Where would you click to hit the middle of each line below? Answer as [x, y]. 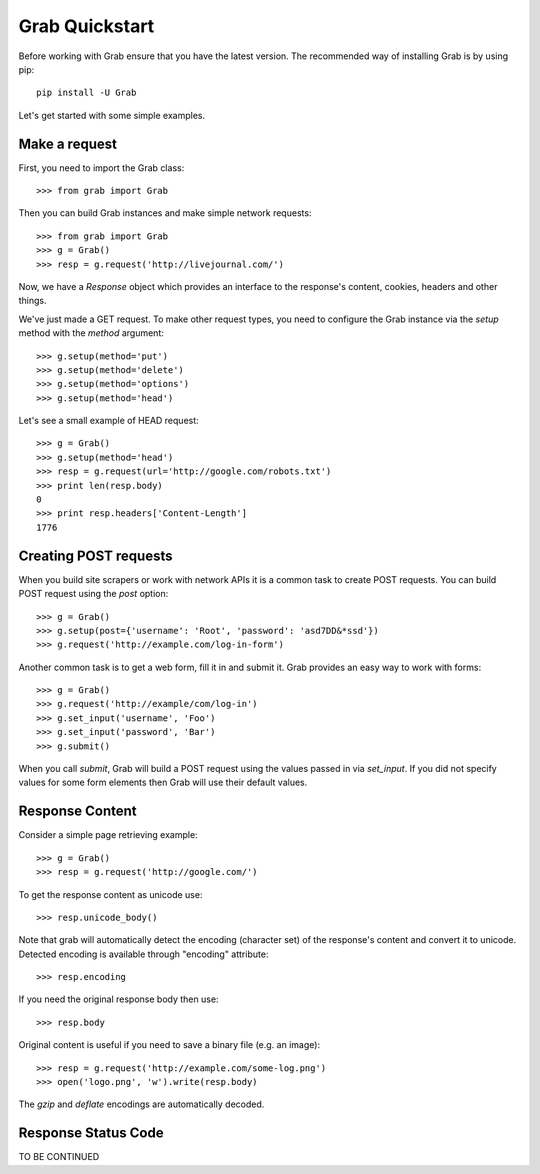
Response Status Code [91, 1133]
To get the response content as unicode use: [110, 894]
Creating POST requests [95, 555]
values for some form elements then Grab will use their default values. [163, 782]
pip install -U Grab [86, 93]
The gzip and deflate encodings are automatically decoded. [141, 1104]
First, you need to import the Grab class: [101, 167]
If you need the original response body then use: [118, 999]
